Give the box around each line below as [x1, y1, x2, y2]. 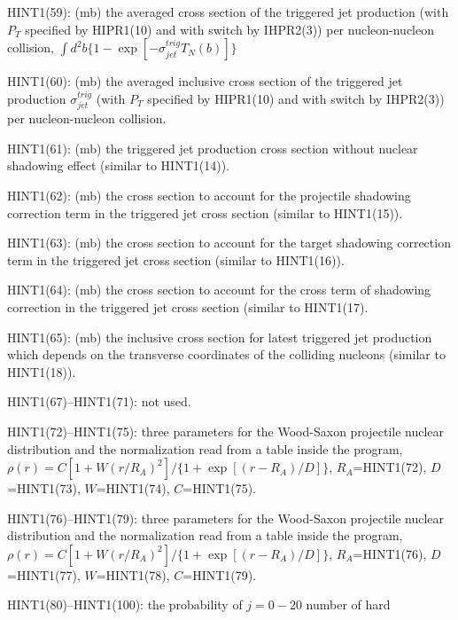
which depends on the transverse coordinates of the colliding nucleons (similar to [7, 345, 446, 364]
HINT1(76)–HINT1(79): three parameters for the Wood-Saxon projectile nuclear [7, 508, 445, 527]
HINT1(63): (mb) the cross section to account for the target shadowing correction [7, 233, 451, 252]
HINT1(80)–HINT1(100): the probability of [7, 595, 243, 614]
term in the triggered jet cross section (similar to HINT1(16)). [7, 250, 345, 269]
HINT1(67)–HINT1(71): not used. [7, 392, 191, 411]
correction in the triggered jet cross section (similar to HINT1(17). [7, 297, 369, 316]
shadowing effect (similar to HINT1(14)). [7, 156, 230, 175]
